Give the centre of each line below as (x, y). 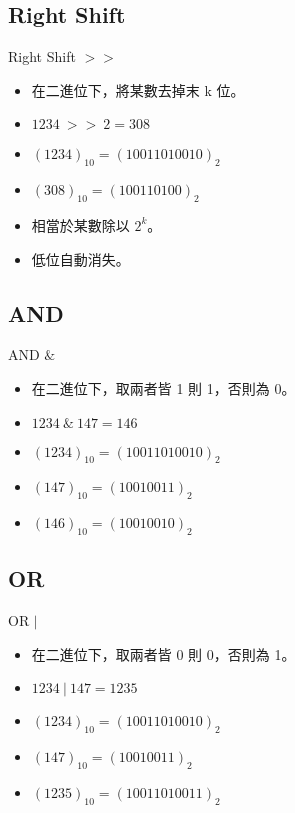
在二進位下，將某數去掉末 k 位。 (138, 89)
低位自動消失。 (80, 258)
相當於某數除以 (80, 224)
